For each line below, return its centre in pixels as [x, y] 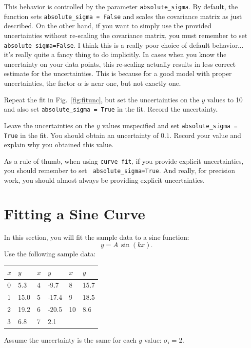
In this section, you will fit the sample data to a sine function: [97, 237]
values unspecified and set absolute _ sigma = [170, 125]
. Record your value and [205, 135]
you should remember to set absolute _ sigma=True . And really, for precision [120, 170]
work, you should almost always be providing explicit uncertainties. [104, 180]
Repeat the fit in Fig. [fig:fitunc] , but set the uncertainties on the [102, 99]
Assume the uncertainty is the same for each [70, 339]
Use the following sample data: [50, 254]
